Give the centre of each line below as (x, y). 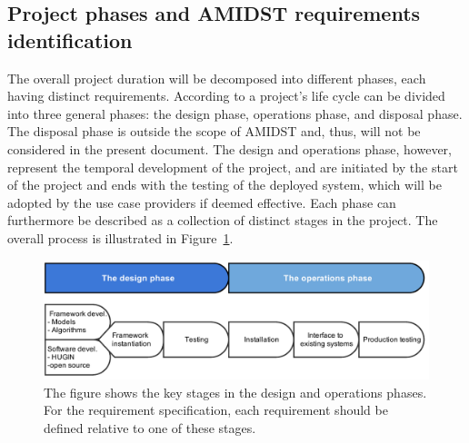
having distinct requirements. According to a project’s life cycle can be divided (226, 96)
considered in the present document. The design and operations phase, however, (230, 148)
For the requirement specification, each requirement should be (216, 410)
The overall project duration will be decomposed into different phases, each (217, 78)
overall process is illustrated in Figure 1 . (120, 237)
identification (70, 39)
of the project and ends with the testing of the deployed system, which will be (225, 185)
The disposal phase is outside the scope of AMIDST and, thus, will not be (214, 131)
